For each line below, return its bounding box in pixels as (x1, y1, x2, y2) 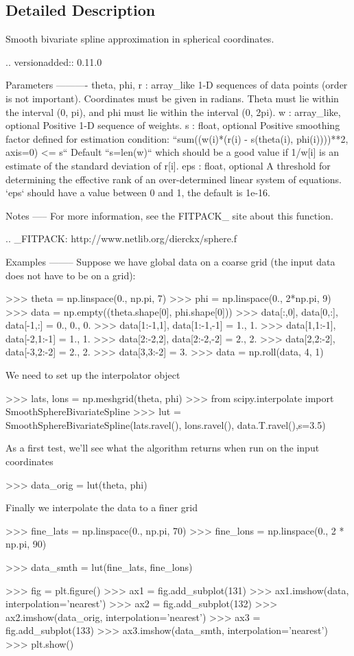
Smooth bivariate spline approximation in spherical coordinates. (5, 32, 274, 46)
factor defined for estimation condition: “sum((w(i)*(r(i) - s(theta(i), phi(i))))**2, (5, 131, 349, 145)
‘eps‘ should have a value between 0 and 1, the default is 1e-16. (5, 185, 270, 200)
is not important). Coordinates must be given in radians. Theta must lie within (5, 91, 339, 105)
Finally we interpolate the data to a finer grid (5, 500, 198, 515)
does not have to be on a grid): (5, 268, 136, 282)
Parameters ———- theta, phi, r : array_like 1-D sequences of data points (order (5, 78, 348, 92)
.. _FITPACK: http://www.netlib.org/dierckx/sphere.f (5, 231, 237, 246)
